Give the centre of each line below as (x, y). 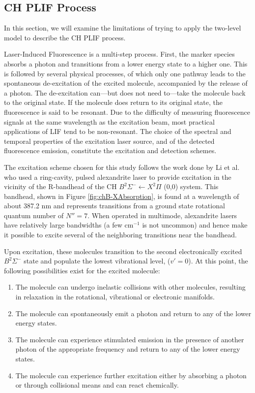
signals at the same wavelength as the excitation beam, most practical (109, 121)
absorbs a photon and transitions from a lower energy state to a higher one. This (126, 63)
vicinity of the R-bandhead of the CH (60, 186)
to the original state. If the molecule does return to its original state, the (113, 102)
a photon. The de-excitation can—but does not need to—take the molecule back (125, 92)
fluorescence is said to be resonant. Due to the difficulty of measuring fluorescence (127, 112)
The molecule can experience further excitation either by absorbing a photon (131, 375)
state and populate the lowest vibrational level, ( (97, 261)
